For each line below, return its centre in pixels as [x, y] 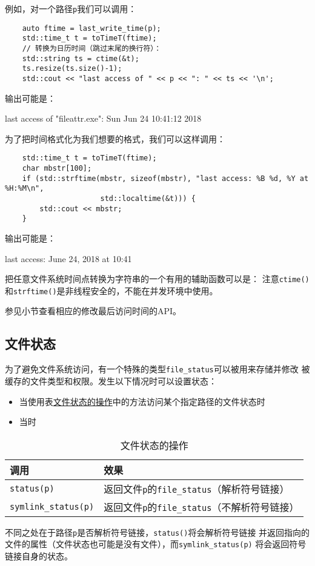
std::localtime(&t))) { [148, 199]
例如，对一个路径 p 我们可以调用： [71, 8]
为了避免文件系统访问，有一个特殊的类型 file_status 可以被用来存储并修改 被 [157, 369]
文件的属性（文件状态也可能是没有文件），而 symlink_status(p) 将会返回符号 [156, 544]
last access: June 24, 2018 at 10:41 [68, 258]
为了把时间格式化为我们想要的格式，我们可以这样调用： [115, 138]
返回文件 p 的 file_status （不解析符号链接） [201, 507]
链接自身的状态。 [39, 556]
